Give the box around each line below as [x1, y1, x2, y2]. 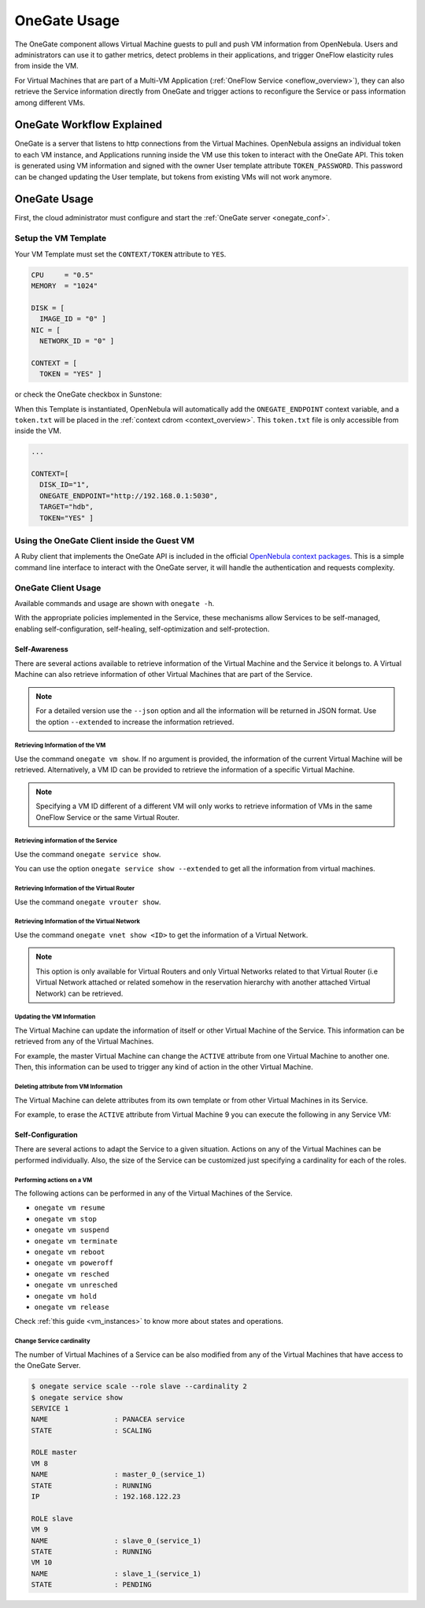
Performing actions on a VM [14, 1176, 93, 1184]
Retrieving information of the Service [14, 837, 118, 845]
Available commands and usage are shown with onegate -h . [14, 598, 215, 608]
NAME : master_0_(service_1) [31, 1470, 206, 1479]
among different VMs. [14, 98, 86, 107]
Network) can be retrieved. [35, 989, 124, 998]
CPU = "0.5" [31, 270, 94, 279]
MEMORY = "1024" [31, 282, 98, 290]
